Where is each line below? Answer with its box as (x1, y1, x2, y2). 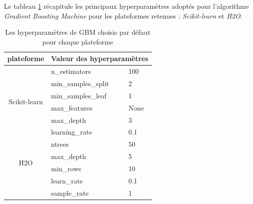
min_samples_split (51, 78, 109, 89)
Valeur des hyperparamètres (51, 53, 148, 64)
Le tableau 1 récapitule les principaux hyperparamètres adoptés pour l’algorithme (4, 1, 249, 11)
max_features (51, 102, 92, 113)
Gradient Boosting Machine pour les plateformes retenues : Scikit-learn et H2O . (4, 10, 243, 21)
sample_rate (51, 187, 89, 198)
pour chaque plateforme (42, 36, 114, 46)
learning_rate (51, 127, 92, 137)
